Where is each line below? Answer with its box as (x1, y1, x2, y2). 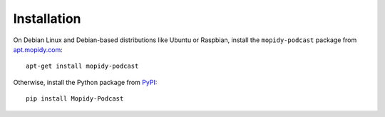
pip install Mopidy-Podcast (26, 95, 124, 103)
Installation (13, 11, 81, 26)
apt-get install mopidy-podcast (26, 62, 139, 71)
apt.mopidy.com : (13, 45, 63, 54)
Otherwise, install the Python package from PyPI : (13, 78, 158, 86)
